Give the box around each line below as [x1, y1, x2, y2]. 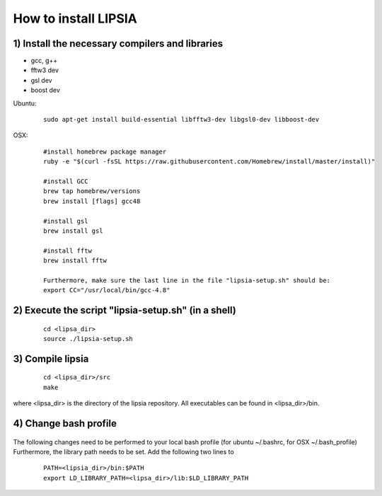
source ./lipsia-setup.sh [43, 335, 134, 343]
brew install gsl [43, 226, 103, 235]
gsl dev [30, 76, 52, 84]
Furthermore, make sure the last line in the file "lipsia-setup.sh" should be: [43, 276, 331, 284]
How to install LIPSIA [13, 11, 138, 26]
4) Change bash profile [13, 417, 117, 429]
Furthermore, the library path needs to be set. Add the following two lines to [13, 448, 235, 456]
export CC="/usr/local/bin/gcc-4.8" [43, 287, 170, 294]
